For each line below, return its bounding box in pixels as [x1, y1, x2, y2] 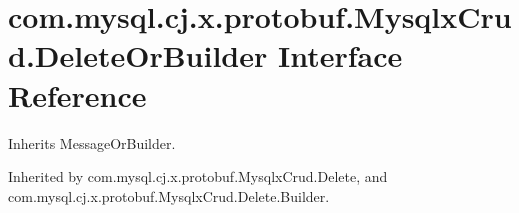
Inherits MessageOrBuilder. [8, 132, 176, 153]
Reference [8, 74, 147, 115]
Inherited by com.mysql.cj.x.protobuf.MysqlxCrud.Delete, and [8, 166, 388, 187]
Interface [278, 35, 403, 76]
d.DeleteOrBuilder [8, 35, 268, 76]
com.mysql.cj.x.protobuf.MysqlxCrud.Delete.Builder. [8, 185, 330, 206]
